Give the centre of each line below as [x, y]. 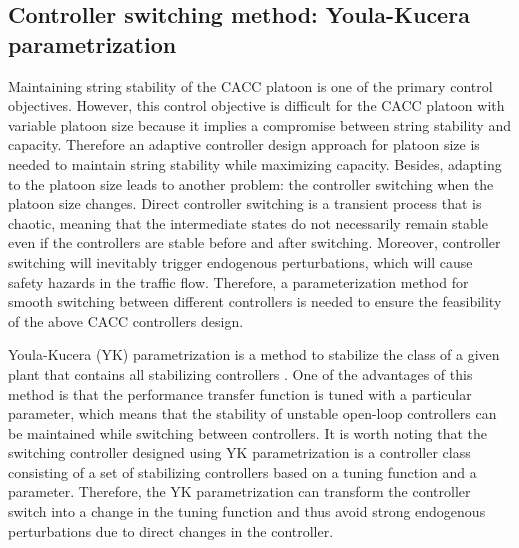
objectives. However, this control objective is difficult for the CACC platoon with [256, 105]
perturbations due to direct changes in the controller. [171, 530]
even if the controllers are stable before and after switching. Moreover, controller [254, 242]
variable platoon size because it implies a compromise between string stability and [259, 124]
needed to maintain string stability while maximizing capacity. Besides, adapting [255, 163]
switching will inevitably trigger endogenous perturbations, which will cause [240, 261]
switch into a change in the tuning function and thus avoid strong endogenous [247, 511]
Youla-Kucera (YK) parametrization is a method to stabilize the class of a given [254, 354]
